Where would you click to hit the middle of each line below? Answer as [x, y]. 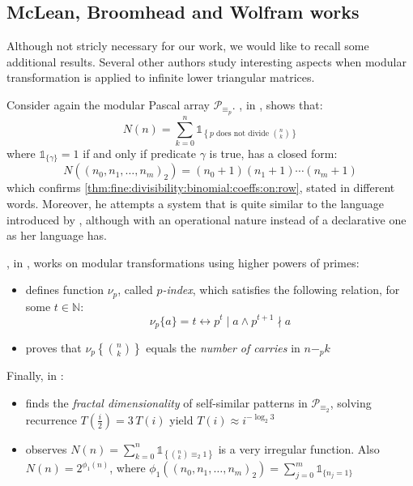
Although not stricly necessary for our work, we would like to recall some [188, 46]
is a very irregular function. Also [299, 448]
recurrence [51, 419]
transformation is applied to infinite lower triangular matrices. [161, 77]
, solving [351, 403]
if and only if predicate [139, 153]
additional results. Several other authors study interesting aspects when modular [206, 61]
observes [46, 448]
